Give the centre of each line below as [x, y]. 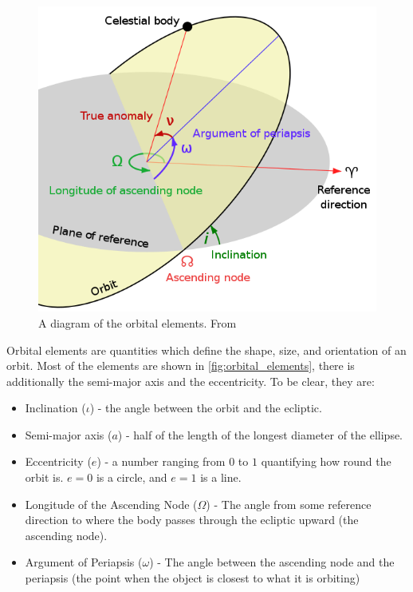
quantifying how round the [326, 461]
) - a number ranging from [161, 461]
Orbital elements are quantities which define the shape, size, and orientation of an [206, 350]
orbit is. [44, 477]
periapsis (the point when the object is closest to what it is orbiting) [193, 578]
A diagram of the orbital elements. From [138, 322]
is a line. [221, 477]
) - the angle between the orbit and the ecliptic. [206, 408]
